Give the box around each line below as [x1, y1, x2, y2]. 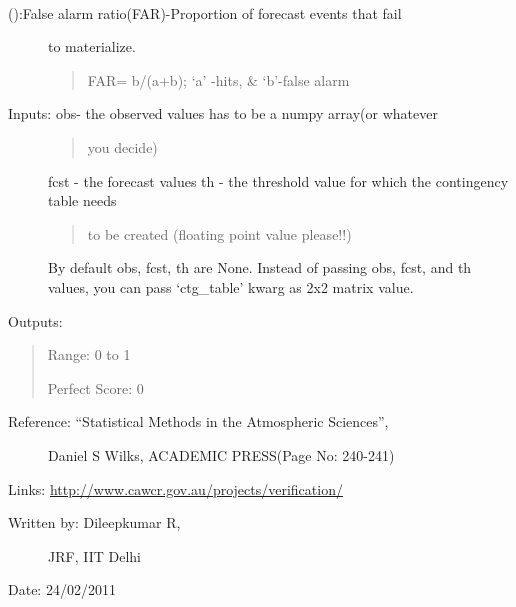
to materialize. [48, 36, 136, 57]
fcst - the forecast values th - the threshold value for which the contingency [48, 170, 509, 191]
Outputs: [8, 310, 63, 331]
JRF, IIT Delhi [48, 545, 141, 566]
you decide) [87, 136, 158, 157]
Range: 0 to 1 [47, 344, 131, 365]
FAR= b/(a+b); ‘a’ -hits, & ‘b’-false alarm [87, 69, 350, 90]
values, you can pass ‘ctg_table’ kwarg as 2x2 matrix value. [48, 276, 414, 297]
